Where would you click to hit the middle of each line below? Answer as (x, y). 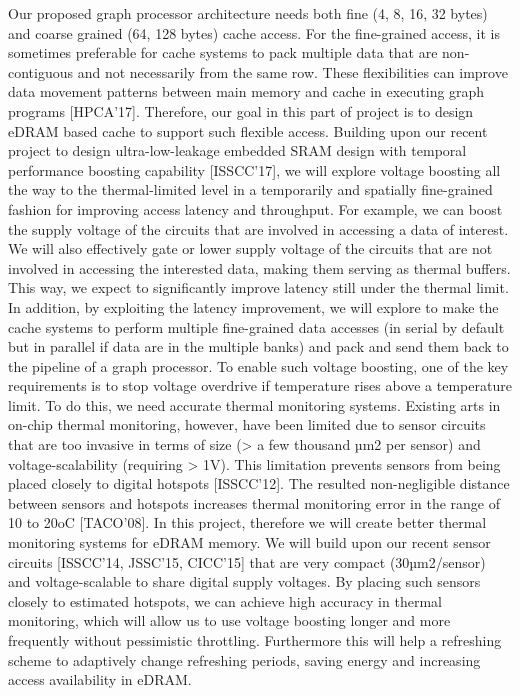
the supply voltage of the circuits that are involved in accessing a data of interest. (258, 228)
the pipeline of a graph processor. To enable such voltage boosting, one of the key (258, 365)
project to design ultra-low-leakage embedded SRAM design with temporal (237, 150)
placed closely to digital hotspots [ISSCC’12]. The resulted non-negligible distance (259, 483)
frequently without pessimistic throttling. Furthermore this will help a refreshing (255, 640)
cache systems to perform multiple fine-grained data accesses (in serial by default (256, 326)
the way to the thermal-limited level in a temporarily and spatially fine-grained (250, 189)
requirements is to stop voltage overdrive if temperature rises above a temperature (260, 385)
